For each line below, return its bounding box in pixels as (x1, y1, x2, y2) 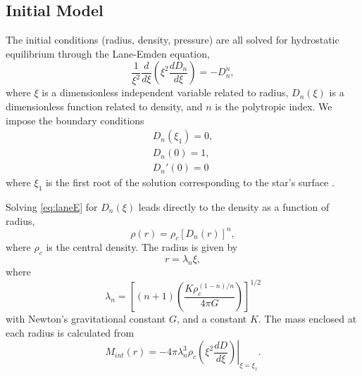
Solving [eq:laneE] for (6, 200, 98, 214)
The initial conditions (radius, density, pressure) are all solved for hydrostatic (6, 32, 339, 47)
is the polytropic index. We (215, 98, 332, 113)
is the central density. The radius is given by (46, 240, 238, 254)
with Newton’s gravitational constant (6, 311, 166, 326)
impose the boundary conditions (6, 112, 144, 127)
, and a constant (177, 311, 247, 326)
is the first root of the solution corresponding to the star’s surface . (45, 175, 335, 190)
